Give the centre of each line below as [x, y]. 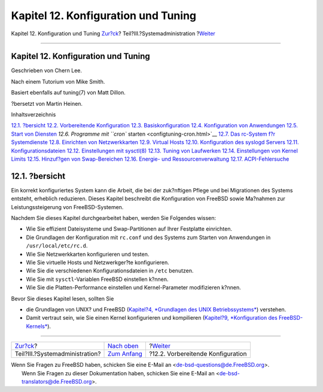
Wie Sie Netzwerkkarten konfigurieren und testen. [88, 254]
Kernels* [37, 326]
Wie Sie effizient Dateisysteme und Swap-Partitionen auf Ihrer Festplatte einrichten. [129, 229]
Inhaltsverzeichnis [33, 115]
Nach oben [123, 346]
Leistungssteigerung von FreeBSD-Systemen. [67, 207]
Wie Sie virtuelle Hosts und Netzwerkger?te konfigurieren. [98, 262]
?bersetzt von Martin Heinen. [47, 103]
